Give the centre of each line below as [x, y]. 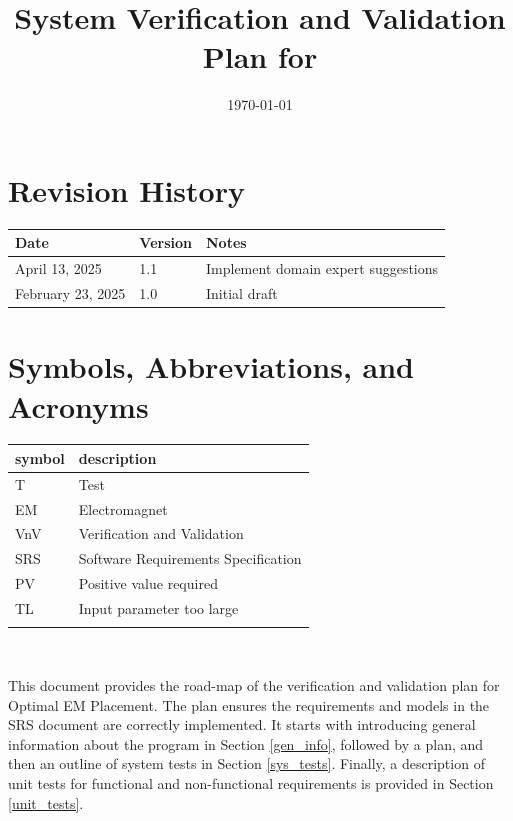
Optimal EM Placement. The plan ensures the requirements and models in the [249, 704]
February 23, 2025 [70, 293]
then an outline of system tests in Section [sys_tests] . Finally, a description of [246, 763]
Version [166, 242]
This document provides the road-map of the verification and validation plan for [254, 684]
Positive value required [148, 583]
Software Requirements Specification [190, 558]
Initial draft [242, 293]
